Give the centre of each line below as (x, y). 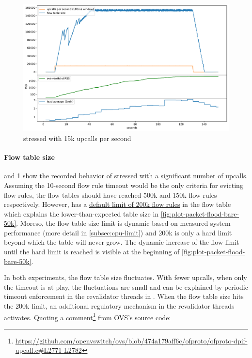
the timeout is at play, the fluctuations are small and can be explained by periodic (126, 287)
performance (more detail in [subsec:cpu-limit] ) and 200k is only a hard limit (118, 232)
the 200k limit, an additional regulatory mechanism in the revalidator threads (119, 306)
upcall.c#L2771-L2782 (48, 350)
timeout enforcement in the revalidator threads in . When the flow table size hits (124, 296)
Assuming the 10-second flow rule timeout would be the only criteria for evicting (124, 185)
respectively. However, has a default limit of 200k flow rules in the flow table (118, 204)
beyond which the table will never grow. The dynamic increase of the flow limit (122, 242)
